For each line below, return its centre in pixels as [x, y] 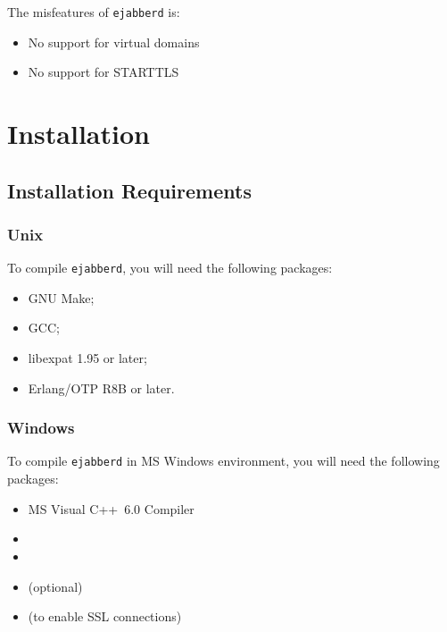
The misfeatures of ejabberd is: [94, 12]
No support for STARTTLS [103, 72]
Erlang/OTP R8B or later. [101, 388]
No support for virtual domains [114, 42]
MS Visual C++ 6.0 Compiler [111, 508]
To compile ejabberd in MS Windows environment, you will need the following [223, 461]
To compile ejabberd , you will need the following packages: [170, 268]
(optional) [55, 586]
